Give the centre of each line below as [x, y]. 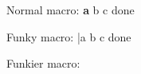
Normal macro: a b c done [70, 10]
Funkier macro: [43, 63]
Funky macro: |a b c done [69, 36]
